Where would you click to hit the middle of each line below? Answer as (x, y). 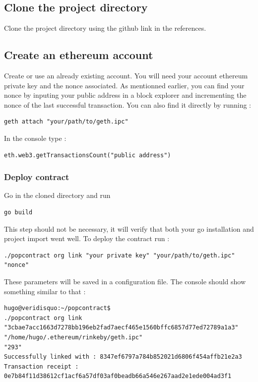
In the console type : (35, 138)
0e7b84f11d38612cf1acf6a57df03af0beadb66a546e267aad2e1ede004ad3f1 (118, 376)
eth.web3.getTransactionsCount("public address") (88, 155)
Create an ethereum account (79, 55)
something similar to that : (45, 291)
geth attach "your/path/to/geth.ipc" (66, 122)
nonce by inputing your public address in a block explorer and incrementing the (125, 95)
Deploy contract (37, 177)
